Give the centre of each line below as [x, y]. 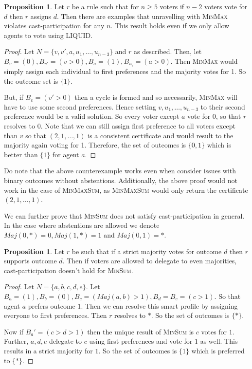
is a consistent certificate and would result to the [161, 135]
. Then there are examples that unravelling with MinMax [142, 16]
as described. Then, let [168, 51]
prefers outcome [52, 305]
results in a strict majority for [48, 350]
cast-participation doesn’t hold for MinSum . [69, 270]
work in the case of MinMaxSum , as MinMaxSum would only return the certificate [126, 190]
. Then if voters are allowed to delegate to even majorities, [150, 261]
